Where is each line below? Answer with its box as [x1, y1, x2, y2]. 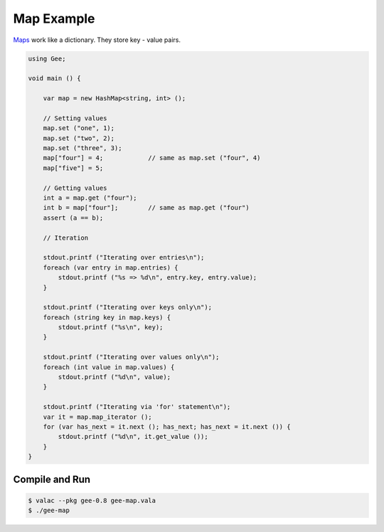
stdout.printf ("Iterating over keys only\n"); [43, 303, 213, 312]
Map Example [13, 11, 95, 26]
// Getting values [43, 183, 107, 192]
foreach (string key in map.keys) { [43, 313, 171, 321]
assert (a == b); [43, 213, 104, 222]
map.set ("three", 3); [43, 144, 122, 152]
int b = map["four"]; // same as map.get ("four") [43, 203, 250, 212]
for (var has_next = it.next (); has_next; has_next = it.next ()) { [43, 422, 291, 430]
